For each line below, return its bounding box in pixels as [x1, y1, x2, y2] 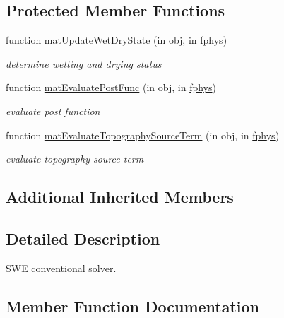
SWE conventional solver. [6, 260, 117, 275]
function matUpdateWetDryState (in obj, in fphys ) [6, 33, 227, 47]
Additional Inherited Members [6, 186, 234, 208]
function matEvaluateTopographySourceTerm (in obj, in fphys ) [6, 127, 280, 142]
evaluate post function [6, 103, 100, 118]
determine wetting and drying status [6, 56, 162, 71]
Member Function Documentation [6, 295, 260, 317]
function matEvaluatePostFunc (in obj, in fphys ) [6, 80, 216, 95]
